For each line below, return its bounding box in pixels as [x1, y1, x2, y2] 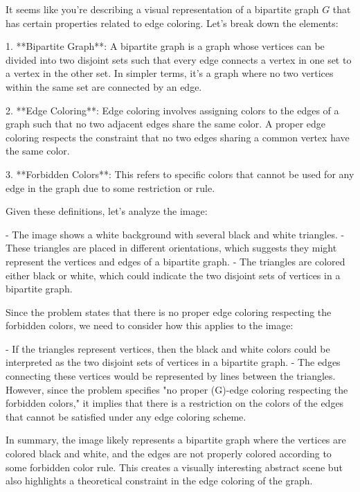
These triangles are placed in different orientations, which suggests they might [6, 240, 337, 255]
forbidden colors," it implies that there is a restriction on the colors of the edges [6, 396, 344, 410]
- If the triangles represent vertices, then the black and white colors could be [6, 341, 330, 355]
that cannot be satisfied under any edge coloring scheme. [6, 409, 246, 423]
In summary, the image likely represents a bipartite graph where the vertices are [6, 432, 346, 447]
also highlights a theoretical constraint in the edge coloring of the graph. [6, 473, 313, 488]
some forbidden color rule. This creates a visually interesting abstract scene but [6, 459, 343, 474]
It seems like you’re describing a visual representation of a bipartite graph [6, 2, 319, 16]
